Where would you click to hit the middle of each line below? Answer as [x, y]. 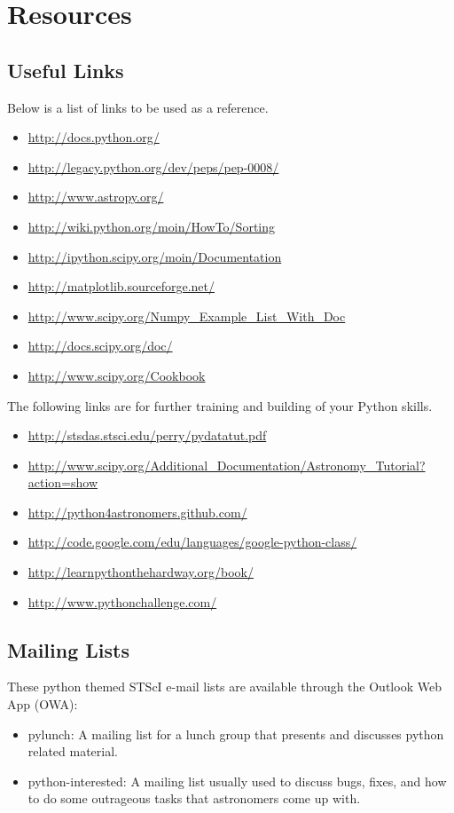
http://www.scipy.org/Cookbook [117, 375]
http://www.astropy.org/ [96, 197]
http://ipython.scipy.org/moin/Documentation [155, 256]
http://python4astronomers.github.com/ [137, 512]
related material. [73, 751]
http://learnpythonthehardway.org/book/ [141, 572]
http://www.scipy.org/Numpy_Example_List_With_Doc [187, 316]
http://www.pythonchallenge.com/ [122, 601]
